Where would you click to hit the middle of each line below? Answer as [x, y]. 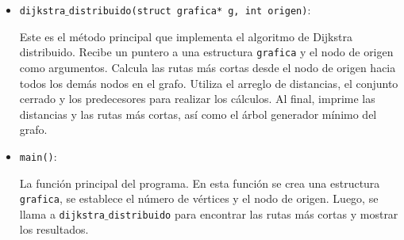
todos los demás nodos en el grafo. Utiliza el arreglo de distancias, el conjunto [209, 83]
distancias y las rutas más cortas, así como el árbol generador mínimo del [198, 114]
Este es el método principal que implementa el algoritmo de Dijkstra [186, 36]
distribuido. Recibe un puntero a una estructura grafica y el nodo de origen [206, 52]
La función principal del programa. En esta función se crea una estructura [200, 183]
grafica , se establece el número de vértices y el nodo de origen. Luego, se [199, 198]
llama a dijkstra [62, 213]
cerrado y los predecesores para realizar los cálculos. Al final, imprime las [197, 99]
